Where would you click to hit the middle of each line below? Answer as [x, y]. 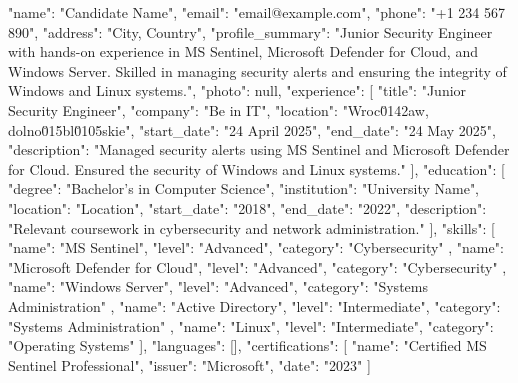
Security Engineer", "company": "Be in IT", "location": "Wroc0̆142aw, [218, 109]
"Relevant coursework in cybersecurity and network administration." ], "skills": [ [251, 227]
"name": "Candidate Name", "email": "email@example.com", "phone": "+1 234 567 [257, 12]
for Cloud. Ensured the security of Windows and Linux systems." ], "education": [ [256, 168]
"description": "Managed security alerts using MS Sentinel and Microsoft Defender [259, 149]
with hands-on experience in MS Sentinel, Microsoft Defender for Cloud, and [243, 51]
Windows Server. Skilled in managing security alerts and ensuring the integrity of [257, 70]
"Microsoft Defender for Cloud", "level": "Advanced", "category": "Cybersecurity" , [257, 266]
